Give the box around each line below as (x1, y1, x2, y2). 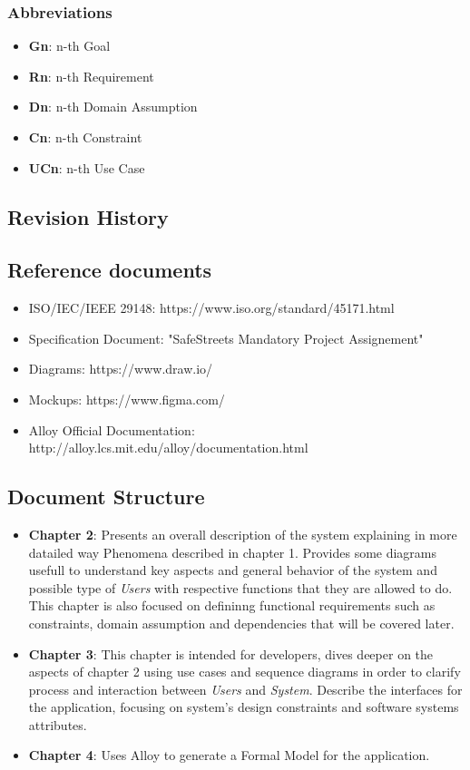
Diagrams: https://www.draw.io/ (28, 359, 213, 378)
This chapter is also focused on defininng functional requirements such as (28, 596, 436, 615)
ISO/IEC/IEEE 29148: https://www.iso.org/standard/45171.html (28, 298, 395, 317)
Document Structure (7, 482, 205, 511)
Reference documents (7, 256, 212, 284)
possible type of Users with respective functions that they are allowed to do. (28, 578, 453, 597)
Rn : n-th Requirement (28, 66, 154, 85)
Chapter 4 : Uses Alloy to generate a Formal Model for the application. (28, 746, 430, 765)
